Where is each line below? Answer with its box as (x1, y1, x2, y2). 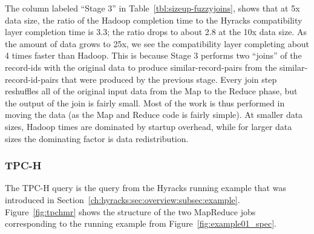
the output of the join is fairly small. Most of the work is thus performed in (5, 96, 285, 109)
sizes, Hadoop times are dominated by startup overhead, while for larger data (5, 120, 292, 132)
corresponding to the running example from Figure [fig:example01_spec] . (5, 217, 276, 230)
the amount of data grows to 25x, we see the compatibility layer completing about (5, 37, 310, 50)
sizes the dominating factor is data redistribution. (5, 132, 189, 145)
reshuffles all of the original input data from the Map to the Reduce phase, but (5, 85, 298, 97)
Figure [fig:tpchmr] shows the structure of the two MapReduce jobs (5, 205, 256, 218)
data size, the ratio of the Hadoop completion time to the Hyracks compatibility (5, 13, 303, 26)
